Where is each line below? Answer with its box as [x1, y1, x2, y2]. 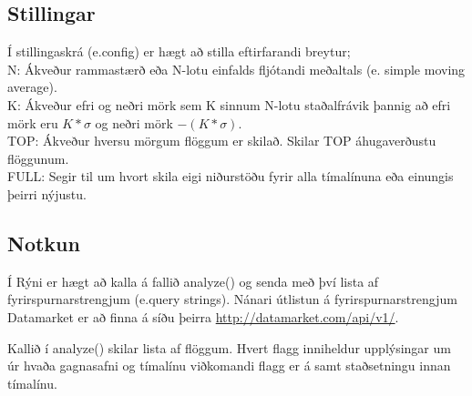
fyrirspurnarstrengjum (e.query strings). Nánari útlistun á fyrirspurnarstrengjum [7, 289, 457, 309]
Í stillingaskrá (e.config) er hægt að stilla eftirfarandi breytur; [7, 42, 351, 61]
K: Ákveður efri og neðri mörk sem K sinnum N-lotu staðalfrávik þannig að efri [7, 95, 451, 114]
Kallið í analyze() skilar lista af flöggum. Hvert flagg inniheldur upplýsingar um [7, 338, 451, 357]
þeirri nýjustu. [7, 184, 87, 203]
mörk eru [7, 113, 58, 132]
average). [7, 77, 57, 96]
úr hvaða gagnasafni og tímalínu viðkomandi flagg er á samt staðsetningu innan [7, 356, 451, 375]
